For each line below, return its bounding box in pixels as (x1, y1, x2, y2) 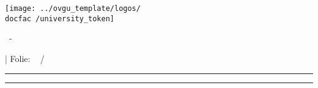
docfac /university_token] (5, 14, 114, 23)
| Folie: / (5, 52, 45, 64)
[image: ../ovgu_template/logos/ (5, 4, 141, 13)
